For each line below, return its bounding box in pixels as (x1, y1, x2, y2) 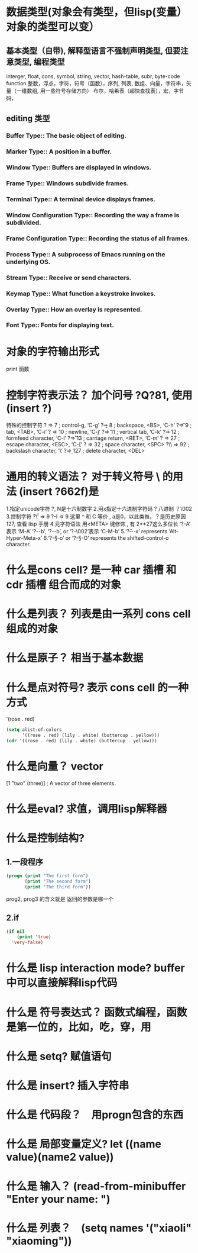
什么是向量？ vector (6, 760, 103, 773)
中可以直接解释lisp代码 (6, 976, 118, 990)
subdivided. (6, 218, 41, 227)
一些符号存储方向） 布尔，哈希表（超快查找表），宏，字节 (45, 87, 184, 94)
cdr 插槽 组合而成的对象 (6, 578, 121, 592)
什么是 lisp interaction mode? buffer (6, 961, 185, 975)
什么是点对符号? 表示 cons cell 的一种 (6, 681, 189, 694)
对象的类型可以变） (6, 20, 100, 34)
